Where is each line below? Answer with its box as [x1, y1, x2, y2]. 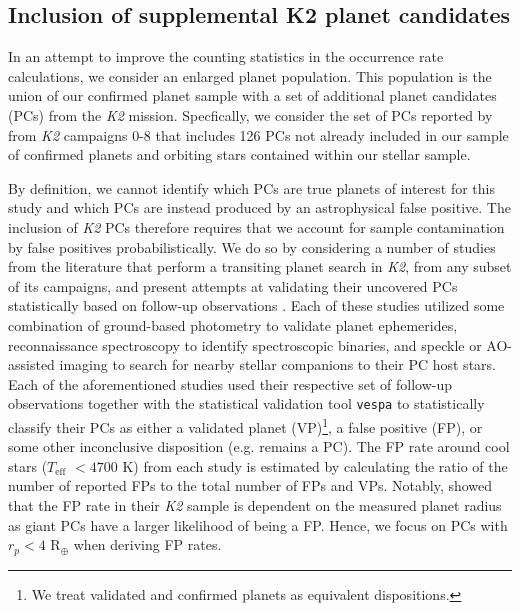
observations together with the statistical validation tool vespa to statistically [8, 393, 485, 414]
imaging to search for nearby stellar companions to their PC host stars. [59, 354, 496, 375]
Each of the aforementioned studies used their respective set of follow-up [8, 373, 453, 394]
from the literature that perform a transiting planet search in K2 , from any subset [8, 256, 512, 277]
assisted [8, 354, 55, 375]
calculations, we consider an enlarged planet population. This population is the [8, 65, 492, 86]
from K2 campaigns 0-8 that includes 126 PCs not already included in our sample [8, 124, 509, 145]
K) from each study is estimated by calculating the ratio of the [122, 455, 508, 476]
